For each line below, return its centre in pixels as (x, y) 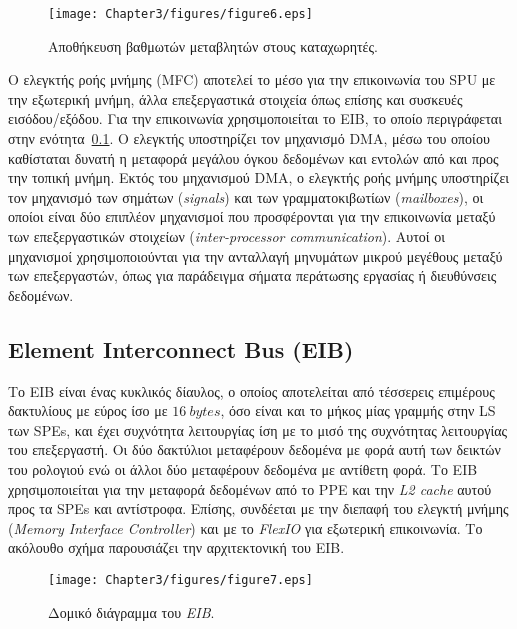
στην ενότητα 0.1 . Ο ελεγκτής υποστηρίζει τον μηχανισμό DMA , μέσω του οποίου (249, 138)
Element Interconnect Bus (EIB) (181, 348)
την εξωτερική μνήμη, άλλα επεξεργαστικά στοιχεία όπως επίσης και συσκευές (235, 98)
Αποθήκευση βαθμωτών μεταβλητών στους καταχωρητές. (213, 45)
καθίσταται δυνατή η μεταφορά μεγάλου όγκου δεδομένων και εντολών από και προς (253, 157)
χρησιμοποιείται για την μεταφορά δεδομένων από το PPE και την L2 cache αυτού (250, 488)
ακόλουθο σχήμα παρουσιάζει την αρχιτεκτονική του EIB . (176, 547)
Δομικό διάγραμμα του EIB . (131, 611)
